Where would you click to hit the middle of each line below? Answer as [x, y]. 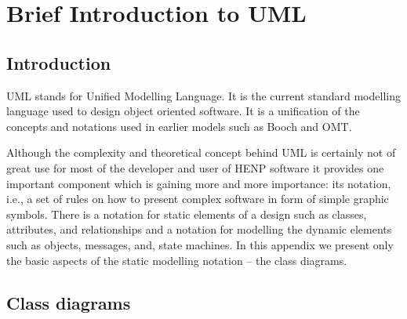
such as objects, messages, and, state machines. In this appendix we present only [200, 244]
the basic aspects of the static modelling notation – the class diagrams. [177, 260]
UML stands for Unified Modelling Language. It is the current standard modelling [203, 95]
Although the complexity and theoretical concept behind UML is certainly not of [201, 152]
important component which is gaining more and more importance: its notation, [199, 183]
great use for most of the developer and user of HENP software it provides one [195, 167]
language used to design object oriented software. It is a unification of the [183, 111]
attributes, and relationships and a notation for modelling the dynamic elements [199, 229]
